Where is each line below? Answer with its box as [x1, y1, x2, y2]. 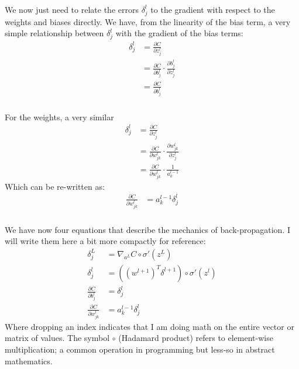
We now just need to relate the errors [5, 3, 139, 15]
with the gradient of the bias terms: [115, 27, 243, 39]
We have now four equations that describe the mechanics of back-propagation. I [5, 223, 291, 235]
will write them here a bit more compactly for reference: [5, 235, 206, 247]
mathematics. [5, 354, 53, 367]
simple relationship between [5, 27, 104, 39]
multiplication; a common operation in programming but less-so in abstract [5, 343, 275, 355]
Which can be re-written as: [5, 180, 105, 192]
